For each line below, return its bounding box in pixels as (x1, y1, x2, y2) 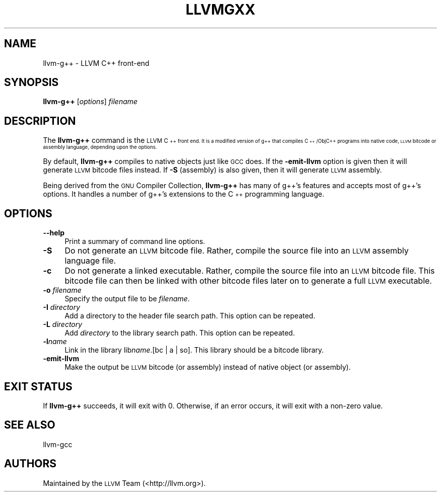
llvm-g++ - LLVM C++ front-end (43, 58, 150, 67)
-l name (43, 337, 67, 346)
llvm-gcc (43, 440, 72, 449)
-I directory (43, 303, 81, 312)
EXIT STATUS (4, 380, 72, 393)
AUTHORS (4, 457, 57, 470)
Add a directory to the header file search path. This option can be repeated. (64, 311, 316, 320)
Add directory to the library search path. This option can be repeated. (64, 328, 295, 338)
